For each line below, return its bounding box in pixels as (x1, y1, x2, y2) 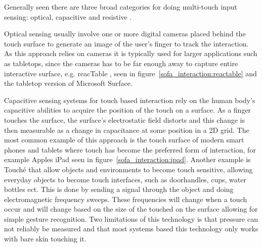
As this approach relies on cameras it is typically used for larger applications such (4, 48, 257, 59)
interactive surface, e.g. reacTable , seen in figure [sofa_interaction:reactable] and (4, 68, 257, 78)
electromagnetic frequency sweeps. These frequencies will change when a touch (4, 193, 247, 204)
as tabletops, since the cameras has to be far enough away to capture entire (4, 58, 238, 68)
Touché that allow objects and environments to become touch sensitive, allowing (4, 164, 253, 174)
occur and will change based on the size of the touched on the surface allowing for (4, 204, 258, 214)
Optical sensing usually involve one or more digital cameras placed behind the (4, 28, 246, 39)
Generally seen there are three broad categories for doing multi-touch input (4, 2, 237, 12)
